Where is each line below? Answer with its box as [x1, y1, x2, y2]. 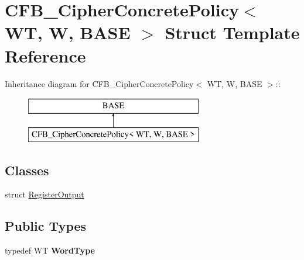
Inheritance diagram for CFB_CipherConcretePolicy [5, 77, 194, 89]
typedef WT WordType [5, 244, 95, 256]
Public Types [5, 217, 87, 235]
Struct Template [165, 20, 300, 44]
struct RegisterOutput [5, 188, 84, 200]
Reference [5, 43, 86, 67]
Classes [5, 161, 49, 179]
